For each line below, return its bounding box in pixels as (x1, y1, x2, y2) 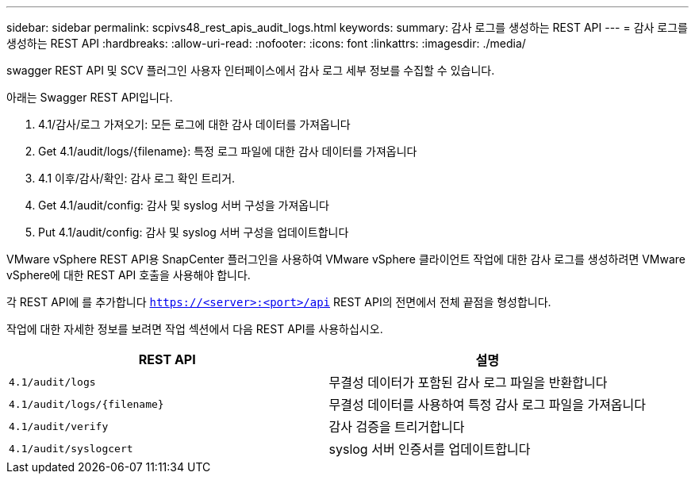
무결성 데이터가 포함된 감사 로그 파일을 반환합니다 (328, 374, 608, 390)
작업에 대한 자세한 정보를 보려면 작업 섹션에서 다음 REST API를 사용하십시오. (6, 322, 383, 336)
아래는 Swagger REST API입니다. (6, 90, 173, 104)
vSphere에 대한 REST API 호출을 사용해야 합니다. (6, 268, 251, 282)
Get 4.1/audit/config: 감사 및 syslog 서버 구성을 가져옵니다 (38, 198, 329, 212)
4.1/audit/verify (9, 420, 109, 432)
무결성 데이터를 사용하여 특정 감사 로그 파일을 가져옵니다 (328, 397, 647, 413)
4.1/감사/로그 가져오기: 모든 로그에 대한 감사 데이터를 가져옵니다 (38, 117, 351, 131)
